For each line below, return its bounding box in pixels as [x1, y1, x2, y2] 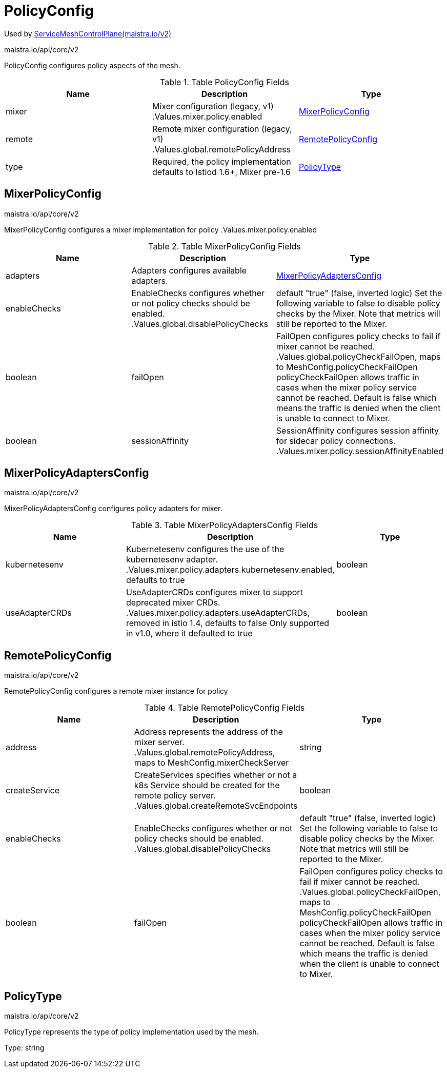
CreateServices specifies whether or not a [134, 770, 297, 781]
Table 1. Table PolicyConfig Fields [160, 76, 289, 87]
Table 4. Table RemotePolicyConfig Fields [144, 703, 305, 713]
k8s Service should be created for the [134, 780, 280, 791]
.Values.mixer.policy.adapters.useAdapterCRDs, [126, 608, 310, 618]
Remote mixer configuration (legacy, [152, 123, 292, 134]
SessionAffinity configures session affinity [276, 425, 439, 436]
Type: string [4, 1043, 45, 1052]
